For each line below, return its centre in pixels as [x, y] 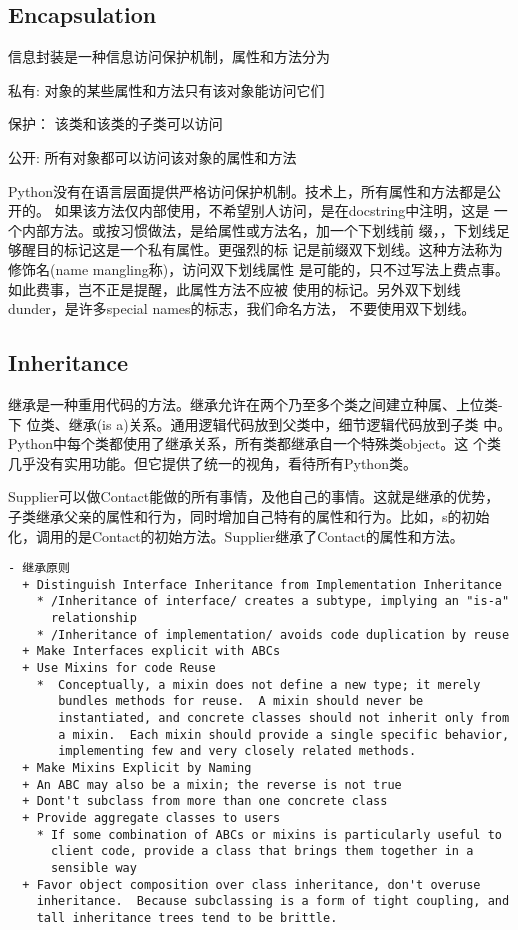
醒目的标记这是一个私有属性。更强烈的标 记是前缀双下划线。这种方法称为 [262, 249]
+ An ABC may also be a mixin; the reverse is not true [212, 784]
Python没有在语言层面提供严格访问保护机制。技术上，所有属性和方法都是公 [254, 190]
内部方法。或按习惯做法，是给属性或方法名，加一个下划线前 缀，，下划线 [258, 229]
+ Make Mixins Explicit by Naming [137, 767]
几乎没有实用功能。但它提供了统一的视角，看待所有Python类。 [212, 462]
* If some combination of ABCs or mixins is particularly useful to [269, 834]
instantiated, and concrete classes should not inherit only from [284, 718]
